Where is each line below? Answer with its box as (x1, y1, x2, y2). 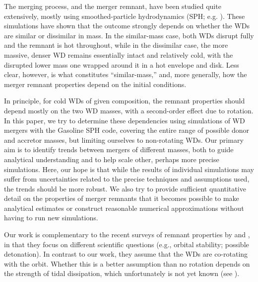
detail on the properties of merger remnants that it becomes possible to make (4, 193, 239, 203)
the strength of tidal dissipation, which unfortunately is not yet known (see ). (4, 268, 240, 279)
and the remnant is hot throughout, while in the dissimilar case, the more (4, 40, 228, 50)
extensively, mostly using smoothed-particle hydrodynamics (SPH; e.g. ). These (4, 10, 245, 21)
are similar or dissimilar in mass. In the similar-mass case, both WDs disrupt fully (4, 30, 254, 40)
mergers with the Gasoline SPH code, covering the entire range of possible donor (4, 125, 249, 135)
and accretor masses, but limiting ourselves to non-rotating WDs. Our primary (4, 134, 244, 145)
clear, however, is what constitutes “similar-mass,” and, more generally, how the (4, 69, 247, 80)
